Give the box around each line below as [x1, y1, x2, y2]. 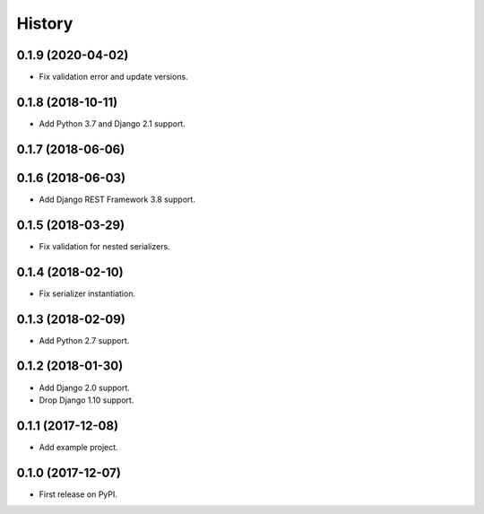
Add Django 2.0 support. [39, 382, 130, 393]
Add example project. [39, 441, 118, 452]
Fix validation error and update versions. [39, 72, 188, 83]
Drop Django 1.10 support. [39, 395, 134, 405]
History [16, 13, 73, 33]
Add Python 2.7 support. [39, 335, 130, 345]
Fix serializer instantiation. [39, 288, 136, 299]
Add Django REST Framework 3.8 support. [39, 194, 196, 205]
